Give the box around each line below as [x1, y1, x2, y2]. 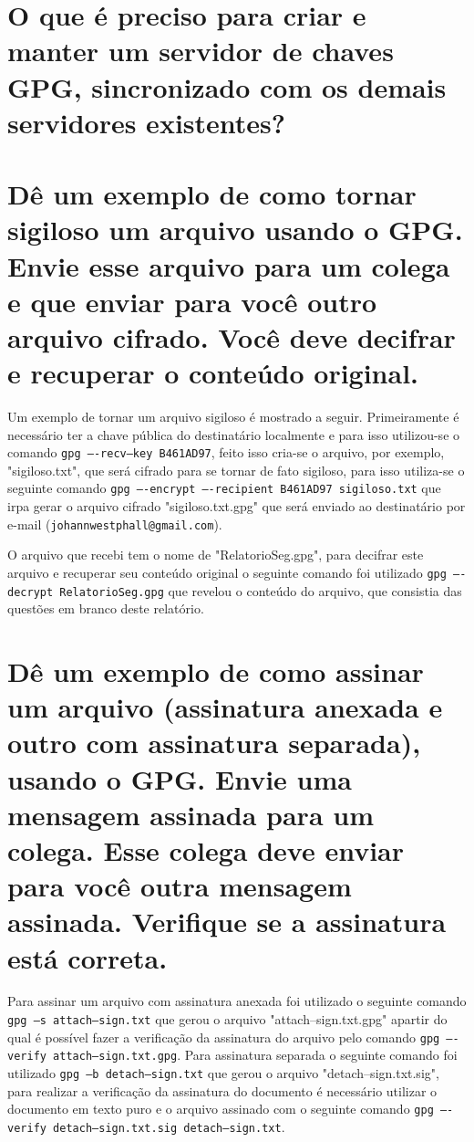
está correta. [7, 938, 168, 976]
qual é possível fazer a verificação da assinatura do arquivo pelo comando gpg [7, 1027, 440, 1046]
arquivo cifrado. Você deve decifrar [7, 318, 456, 355]
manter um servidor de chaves [7, 32, 394, 69]
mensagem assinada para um [7, 795, 374, 833]
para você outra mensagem [7, 867, 352, 905]
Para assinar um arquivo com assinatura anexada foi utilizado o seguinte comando [7, 991, 467, 1011]
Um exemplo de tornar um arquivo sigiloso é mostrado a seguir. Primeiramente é [7, 407, 459, 425]
